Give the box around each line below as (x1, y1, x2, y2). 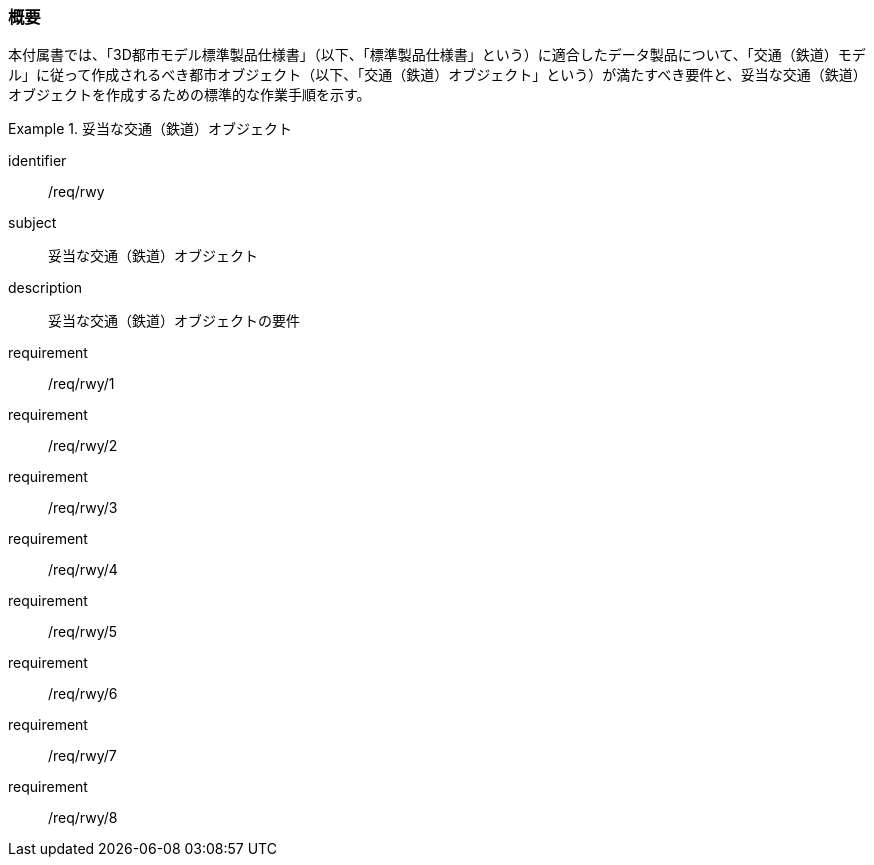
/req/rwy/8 (48, 809, 118, 827)
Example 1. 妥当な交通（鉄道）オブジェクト (8, 120, 292, 138)
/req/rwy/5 (48, 623, 118, 641)
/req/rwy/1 (48, 375, 115, 393)
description (8, 279, 83, 297)
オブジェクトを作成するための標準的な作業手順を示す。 (8, 86, 371, 104)
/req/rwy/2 (48, 437, 118, 455)
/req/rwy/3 (48, 499, 118, 517)
